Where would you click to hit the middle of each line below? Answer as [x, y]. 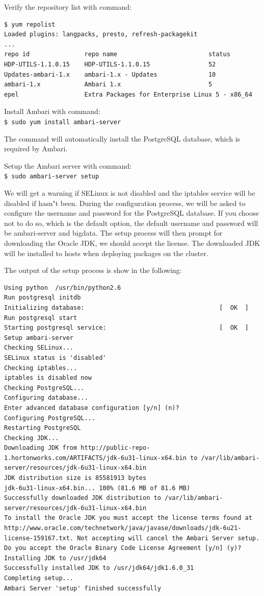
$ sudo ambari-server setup [52, 177]
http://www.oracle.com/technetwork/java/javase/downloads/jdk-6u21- [123, 528]
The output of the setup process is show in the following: [93, 270]
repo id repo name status [117, 54]
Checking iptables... [41, 368]
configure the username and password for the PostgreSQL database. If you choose [131, 213]
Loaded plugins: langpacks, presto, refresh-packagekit [101, 35]
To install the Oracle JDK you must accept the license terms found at [128, 518]
